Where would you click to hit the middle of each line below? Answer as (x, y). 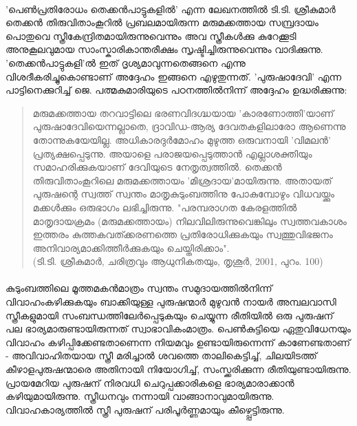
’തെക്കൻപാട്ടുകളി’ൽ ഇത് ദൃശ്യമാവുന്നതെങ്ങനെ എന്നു (126, 62)
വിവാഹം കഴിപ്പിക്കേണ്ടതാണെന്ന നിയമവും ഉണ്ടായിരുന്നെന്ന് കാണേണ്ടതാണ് (178, 342)
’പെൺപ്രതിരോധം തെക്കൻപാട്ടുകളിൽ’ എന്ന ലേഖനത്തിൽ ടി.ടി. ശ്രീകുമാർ (171, 9)
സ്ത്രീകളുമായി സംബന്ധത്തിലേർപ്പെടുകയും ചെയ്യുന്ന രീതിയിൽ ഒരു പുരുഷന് (170, 315)
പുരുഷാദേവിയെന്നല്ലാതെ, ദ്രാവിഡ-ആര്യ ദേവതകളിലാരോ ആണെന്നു (189, 126)
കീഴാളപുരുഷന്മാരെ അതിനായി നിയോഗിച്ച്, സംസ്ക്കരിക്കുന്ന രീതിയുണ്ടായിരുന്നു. (178, 369)
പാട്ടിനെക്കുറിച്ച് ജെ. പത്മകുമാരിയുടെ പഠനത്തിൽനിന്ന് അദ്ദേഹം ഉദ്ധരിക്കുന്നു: (176, 90)
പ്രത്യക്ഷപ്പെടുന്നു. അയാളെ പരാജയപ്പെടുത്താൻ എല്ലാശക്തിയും (172, 153)
